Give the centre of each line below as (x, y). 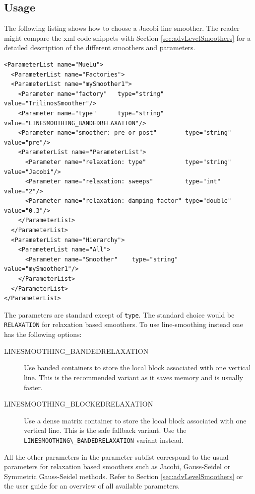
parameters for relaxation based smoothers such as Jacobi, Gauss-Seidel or (117, 466)
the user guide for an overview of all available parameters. (92, 486)
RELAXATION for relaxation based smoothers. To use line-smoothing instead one (124, 324)
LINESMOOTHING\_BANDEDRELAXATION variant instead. (104, 440)
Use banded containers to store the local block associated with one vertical (137, 368)
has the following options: (43, 334)
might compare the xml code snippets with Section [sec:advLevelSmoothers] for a (127, 38)
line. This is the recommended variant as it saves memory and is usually (133, 377)
